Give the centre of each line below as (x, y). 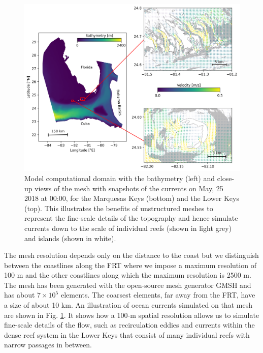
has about (20, 295)
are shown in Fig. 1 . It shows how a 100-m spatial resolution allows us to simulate (132, 315)
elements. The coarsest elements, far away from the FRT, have (158, 295)
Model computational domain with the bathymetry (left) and (120, 178)
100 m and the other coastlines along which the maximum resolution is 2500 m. (128, 275)
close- (226, 178)
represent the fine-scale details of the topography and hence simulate (131, 218)
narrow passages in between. (48, 345)
